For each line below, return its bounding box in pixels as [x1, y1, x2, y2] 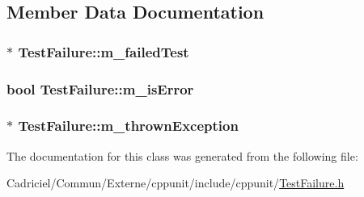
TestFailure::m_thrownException [18, 115, 239, 136]
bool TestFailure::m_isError [6, 78, 194, 98]
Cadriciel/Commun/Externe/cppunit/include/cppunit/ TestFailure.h [6, 174, 345, 191]
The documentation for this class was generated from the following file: [6, 147, 358, 164]
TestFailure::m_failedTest [18, 41, 189, 61]
